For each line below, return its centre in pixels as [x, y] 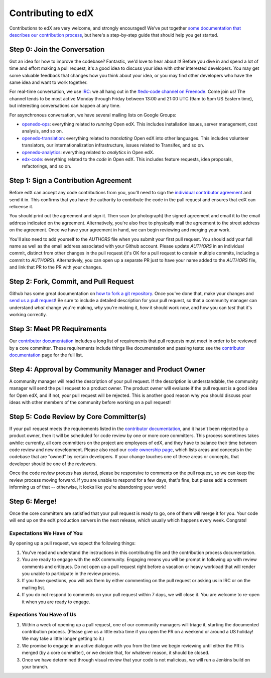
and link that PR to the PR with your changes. [56, 267]
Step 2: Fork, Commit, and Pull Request [72, 281]
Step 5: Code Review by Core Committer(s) [78, 417]
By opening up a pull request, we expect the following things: [73, 543]
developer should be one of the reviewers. [53, 464]
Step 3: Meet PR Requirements [58, 329]
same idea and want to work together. [48, 82]
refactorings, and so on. [46, 166]
